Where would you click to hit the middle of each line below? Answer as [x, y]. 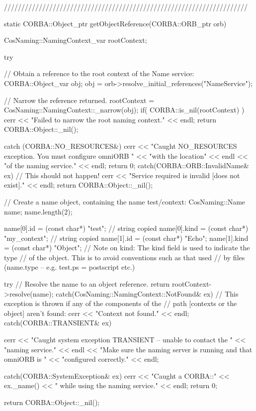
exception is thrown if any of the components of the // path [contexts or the [121, 303]
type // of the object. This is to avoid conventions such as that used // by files [125, 257]
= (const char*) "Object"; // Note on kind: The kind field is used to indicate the [127, 248]
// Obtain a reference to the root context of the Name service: [99, 73]
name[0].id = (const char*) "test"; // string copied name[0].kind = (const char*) [126, 228]
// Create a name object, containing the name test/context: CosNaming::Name [125, 201]
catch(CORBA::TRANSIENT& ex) [58, 323]
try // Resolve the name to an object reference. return [87, 284]
